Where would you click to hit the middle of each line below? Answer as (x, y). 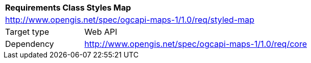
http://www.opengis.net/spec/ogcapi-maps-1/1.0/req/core (196, 44)
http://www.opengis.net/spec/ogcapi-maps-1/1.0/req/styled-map (130, 20)
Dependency (30, 44)
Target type (27, 32)
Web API (101, 32)
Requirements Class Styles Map (68, 8)
